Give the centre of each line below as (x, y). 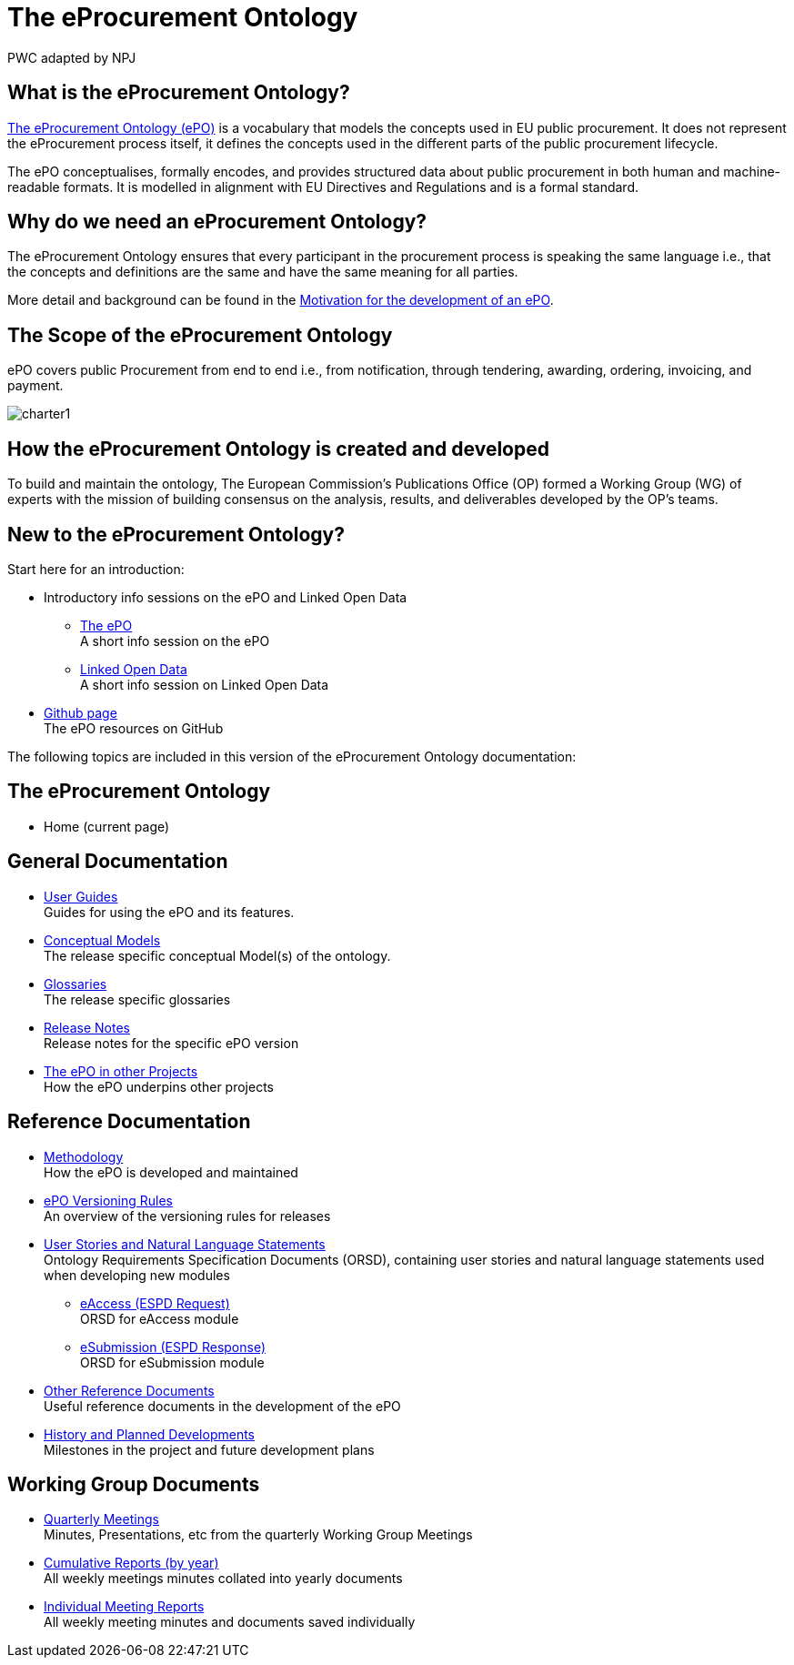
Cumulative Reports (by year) (131, 1563)
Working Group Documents (134, 1484)
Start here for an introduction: (96, 569)
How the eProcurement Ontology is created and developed (278, 449)
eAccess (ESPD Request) (155, 1303)
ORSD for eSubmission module (172, 1362)
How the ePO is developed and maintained (171, 1172)
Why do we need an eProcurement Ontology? (217, 222)
